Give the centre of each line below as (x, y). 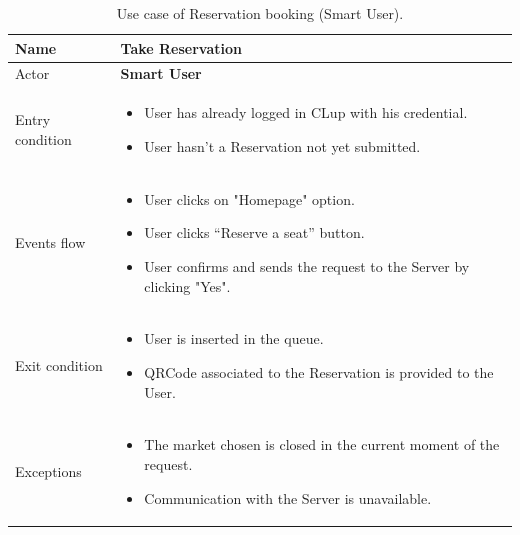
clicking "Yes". (187, 285)
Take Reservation (181, 47)
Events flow (50, 242)
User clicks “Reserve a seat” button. (254, 232)
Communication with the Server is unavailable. (288, 497)
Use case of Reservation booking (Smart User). (260, 13)
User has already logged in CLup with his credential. (306, 112)
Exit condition (59, 364)
